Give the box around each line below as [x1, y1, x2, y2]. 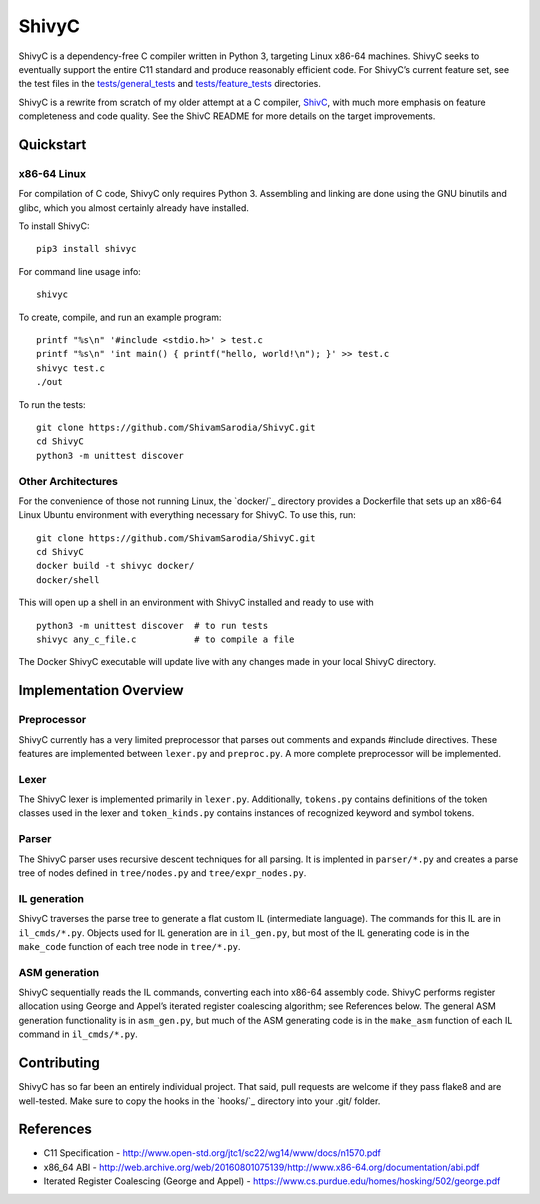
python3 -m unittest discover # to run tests [36, 620, 269, 631]
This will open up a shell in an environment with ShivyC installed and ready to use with [18, 596, 374, 609]
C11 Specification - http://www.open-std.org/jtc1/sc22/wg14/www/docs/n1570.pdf [43, 1147, 382, 1159]
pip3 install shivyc [36, 243, 137, 255]
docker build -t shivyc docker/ [36, 560, 195, 572]
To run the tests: [18, 398, 86, 410]
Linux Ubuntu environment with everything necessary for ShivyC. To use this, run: [18, 509, 357, 521]
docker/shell [36, 574, 100, 585]
